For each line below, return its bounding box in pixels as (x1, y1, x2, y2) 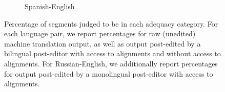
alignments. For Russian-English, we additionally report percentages (4, 58, 218, 68)
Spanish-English (25, 1, 75, 11)
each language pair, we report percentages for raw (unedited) (4, 28, 196, 39)
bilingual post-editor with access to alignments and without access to (4, 48, 221, 59)
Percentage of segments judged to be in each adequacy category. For (4, 18, 218, 29)
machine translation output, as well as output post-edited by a (4, 38, 201, 49)
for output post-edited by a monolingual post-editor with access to (4, 68, 213, 79)
